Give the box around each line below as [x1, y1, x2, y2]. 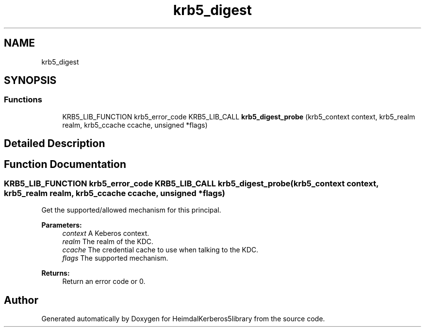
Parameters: [41, 221, 82, 230]
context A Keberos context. [62, 229, 149, 238]
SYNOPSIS [4, 74, 57, 87]
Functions [4, 95, 42, 105]
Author [4, 294, 38, 306]
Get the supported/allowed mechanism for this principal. [41, 206, 221, 215]
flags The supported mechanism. [62, 254, 168, 263]
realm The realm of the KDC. [62, 237, 154, 246]
